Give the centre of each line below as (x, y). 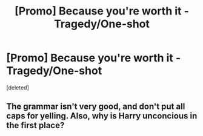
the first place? (35, 125)
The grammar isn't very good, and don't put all (96, 107)
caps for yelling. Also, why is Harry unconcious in (102, 116)
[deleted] (18, 87)
